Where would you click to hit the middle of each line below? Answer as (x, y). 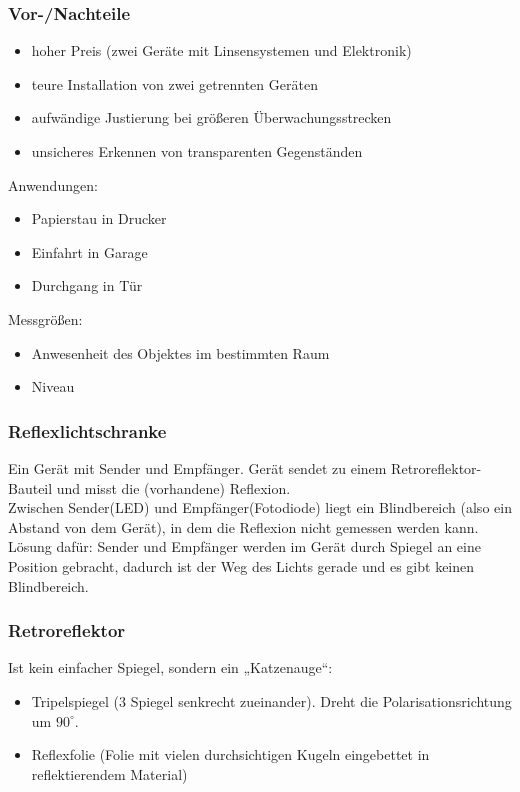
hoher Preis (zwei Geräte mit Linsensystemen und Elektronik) (221, 50)
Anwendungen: (53, 184)
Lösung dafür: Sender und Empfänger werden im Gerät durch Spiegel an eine (244, 546)
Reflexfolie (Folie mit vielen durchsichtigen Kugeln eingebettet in (230, 754)
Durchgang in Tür (87, 285)
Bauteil (30, 487)
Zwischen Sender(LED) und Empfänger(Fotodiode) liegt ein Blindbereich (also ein (260, 507)
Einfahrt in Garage (89, 251)
